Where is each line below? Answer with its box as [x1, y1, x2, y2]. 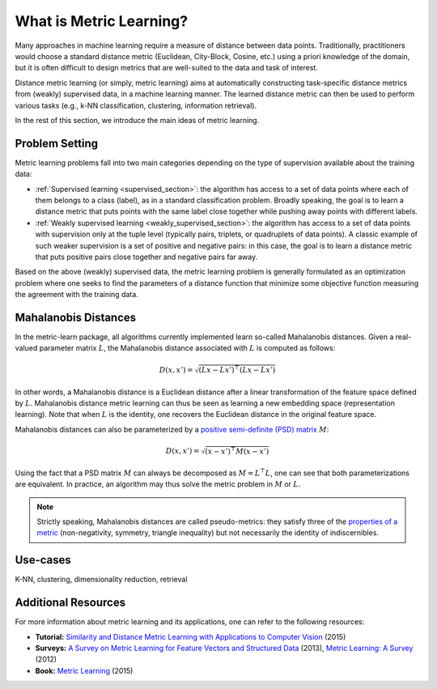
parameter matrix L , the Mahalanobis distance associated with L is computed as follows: [39, 343, 336, 353]
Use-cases [15, 553, 72, 567]
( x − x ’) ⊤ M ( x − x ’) [205, 445, 269, 456]
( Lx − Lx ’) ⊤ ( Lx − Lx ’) [198, 364, 276, 375]
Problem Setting [15, 136, 99, 150]
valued [15, 343, 38, 353]
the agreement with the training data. [15, 290, 139, 300]
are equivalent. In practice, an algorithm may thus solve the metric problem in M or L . [15, 479, 301, 489]
